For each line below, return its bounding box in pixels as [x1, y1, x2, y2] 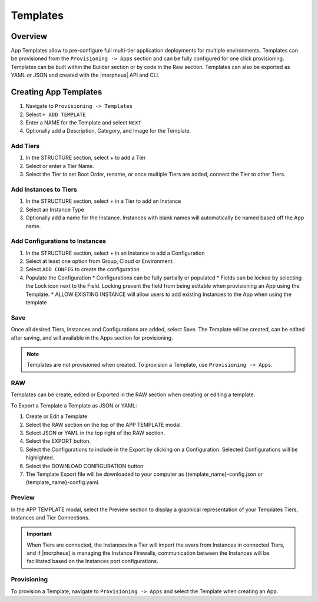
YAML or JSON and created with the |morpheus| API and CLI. [11, 71, 160, 79]
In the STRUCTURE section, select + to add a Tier [25, 154, 146, 162]
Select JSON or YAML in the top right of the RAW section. [25, 429, 165, 436]
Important [26, 531, 52, 538]
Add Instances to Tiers [11, 186, 78, 193]
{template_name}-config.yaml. [25, 479, 100, 486]
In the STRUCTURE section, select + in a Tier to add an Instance [25, 198, 181, 205]
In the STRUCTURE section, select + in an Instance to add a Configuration [25, 249, 205, 256]
